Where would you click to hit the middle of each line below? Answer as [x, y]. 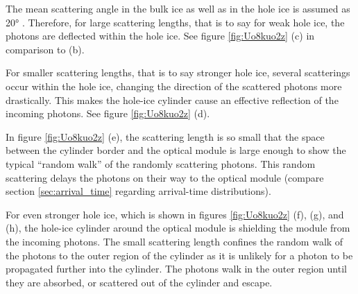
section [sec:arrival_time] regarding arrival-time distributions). [138, 191]
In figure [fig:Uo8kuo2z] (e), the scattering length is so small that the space [165, 136]
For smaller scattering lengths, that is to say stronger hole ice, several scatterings [178, 72]
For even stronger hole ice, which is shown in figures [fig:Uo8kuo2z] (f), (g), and [175, 214]
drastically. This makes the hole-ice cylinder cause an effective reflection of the [172, 100]
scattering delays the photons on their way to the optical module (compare [165, 177]
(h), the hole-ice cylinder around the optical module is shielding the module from [178, 228]
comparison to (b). [45, 49]
